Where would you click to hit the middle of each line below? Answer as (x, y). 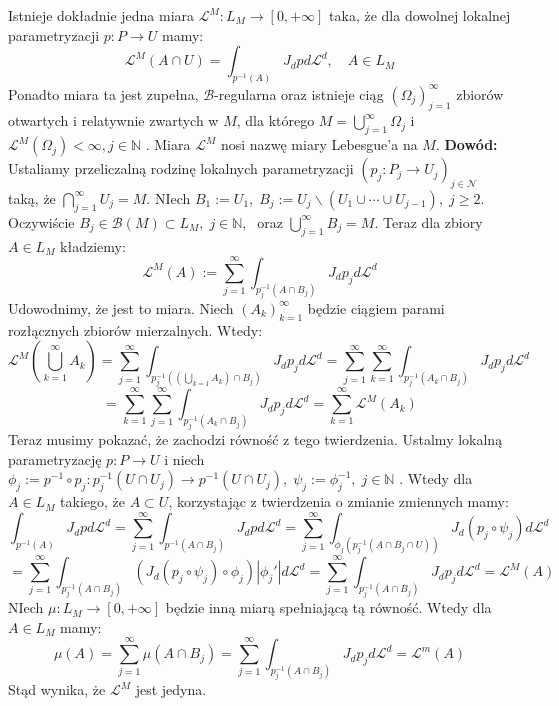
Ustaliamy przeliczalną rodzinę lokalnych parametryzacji (181, 168)
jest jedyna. (171, 689)
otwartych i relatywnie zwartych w (113, 120)
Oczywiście (41, 221)
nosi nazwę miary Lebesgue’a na (319, 144)
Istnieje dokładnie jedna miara (101, 15)
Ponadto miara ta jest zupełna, (103, 93)
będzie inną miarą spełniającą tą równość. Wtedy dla (328, 607)
